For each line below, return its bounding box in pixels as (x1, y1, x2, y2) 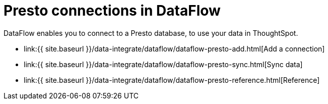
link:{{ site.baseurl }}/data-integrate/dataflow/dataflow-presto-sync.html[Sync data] (24, 60, 303, 69)
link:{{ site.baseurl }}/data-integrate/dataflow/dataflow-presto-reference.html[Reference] (24, 75, 320, 84)
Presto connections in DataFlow (4, 2, 221, 19)
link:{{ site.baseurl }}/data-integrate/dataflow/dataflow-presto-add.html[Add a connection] (24, 44, 325, 53)
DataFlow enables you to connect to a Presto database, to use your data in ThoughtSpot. (4, 28, 298, 37)
